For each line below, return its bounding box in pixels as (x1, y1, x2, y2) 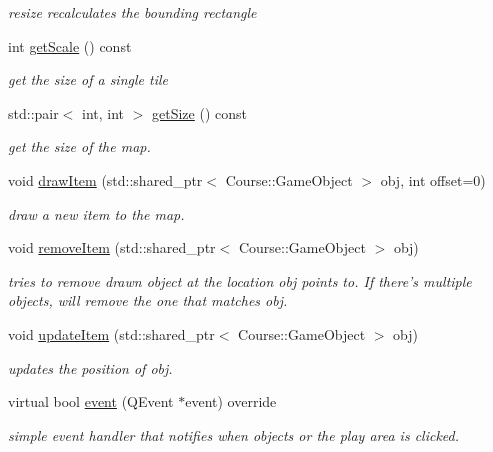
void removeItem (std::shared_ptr (8, 237, 216, 258)
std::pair (8, 102, 59, 123)
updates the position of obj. (8, 357, 173, 378)
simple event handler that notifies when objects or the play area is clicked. (8, 424, 460, 445)
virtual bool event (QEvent (8, 391, 174, 412)
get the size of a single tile (8, 69, 168, 90)
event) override (185, 391, 277, 412)
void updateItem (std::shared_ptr (8, 323, 215, 344)
